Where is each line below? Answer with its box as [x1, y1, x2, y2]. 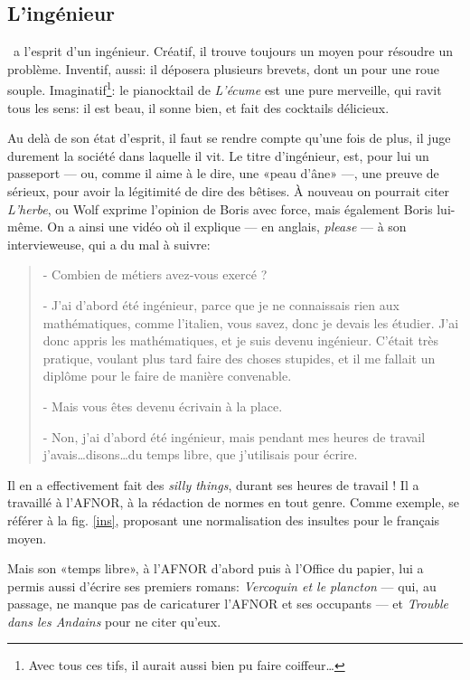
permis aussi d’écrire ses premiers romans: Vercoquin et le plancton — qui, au [7, 576, 437, 595]
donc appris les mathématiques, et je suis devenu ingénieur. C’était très [42, 331, 439, 350]
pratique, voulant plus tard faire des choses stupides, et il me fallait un [42, 348, 436, 367]
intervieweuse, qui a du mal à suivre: [7, 234, 211, 253]
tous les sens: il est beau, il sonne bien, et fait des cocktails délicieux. [7, 98, 390, 117]
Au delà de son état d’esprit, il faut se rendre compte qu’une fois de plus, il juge [7, 128, 451, 147]
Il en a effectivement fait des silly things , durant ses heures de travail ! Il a [7, 475, 419, 494]
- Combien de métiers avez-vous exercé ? [42, 265, 268, 284]
